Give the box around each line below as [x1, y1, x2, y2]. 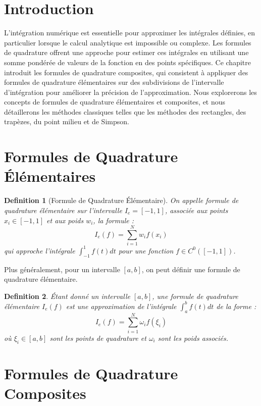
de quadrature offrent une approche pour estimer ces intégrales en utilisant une [4, 47, 249, 58]
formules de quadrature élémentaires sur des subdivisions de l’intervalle [4, 77, 224, 87]
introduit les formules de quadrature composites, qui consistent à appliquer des [4, 67, 248, 77]
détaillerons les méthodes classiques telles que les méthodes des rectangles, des [4, 106, 246, 117]
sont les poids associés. [158, 332, 228, 343]
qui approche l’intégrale [4, 245, 75, 256]
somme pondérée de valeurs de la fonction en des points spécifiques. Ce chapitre [4, 57, 251, 67]
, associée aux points [165, 205, 228, 215]
